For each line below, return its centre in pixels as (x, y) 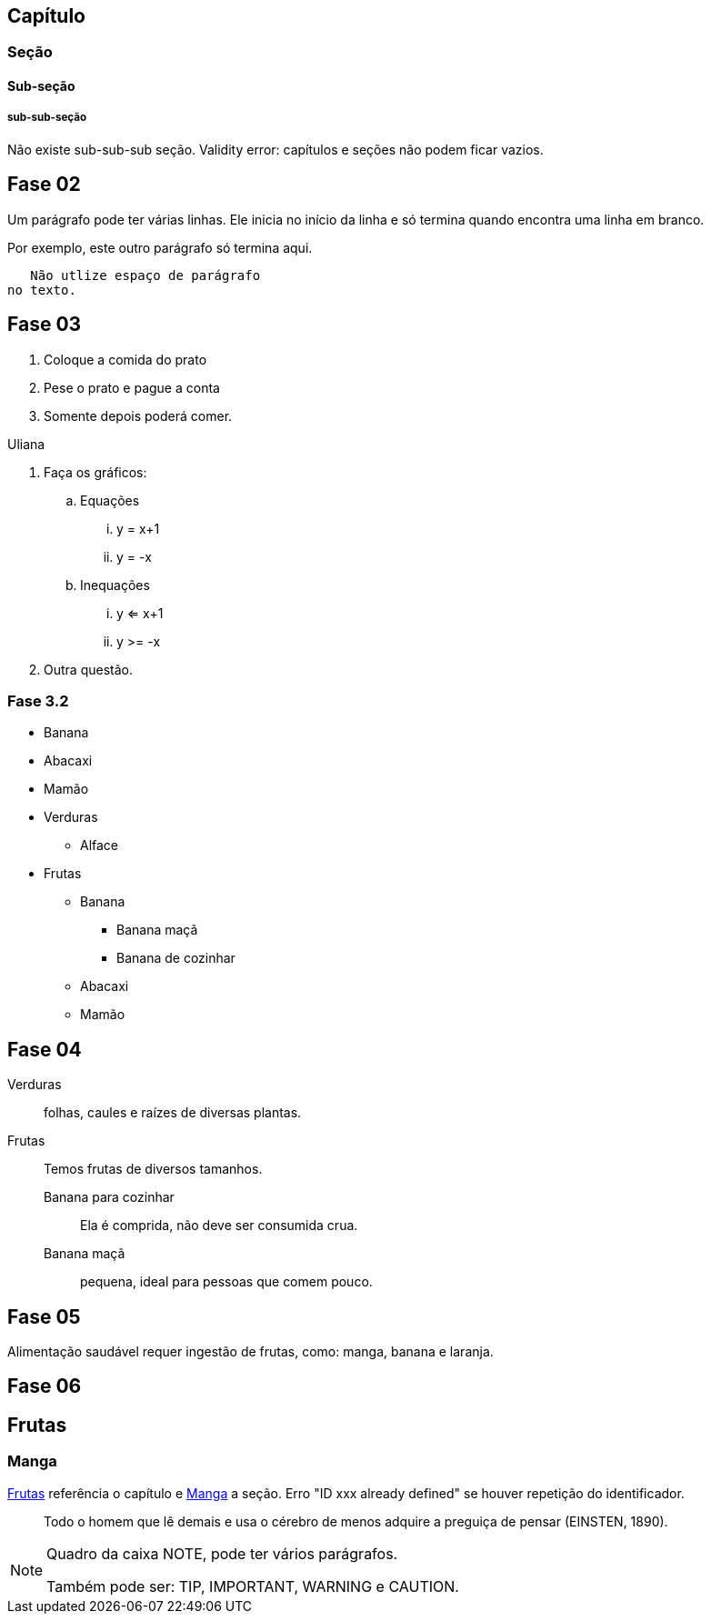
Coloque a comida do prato (125, 359)
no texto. (42, 290)
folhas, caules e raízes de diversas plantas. (173, 1113)
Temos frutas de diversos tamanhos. (153, 1169)
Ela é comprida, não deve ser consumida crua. (219, 1226)
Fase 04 (45, 1049)
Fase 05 (44, 1316)
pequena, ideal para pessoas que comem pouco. (226, 1282)
